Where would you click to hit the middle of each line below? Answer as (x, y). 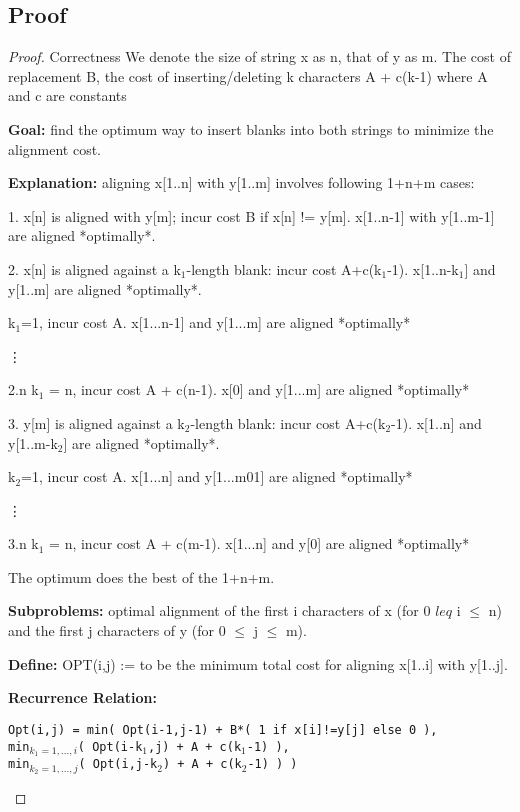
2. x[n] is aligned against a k (94, 268)
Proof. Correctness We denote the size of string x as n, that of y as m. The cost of (259, 56)
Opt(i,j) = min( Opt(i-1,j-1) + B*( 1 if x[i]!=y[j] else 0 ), (223, 729)
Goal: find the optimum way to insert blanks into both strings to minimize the (251, 128)
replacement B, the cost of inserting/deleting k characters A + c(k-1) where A (248, 75)
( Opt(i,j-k (118, 764)
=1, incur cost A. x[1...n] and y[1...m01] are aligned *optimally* (217, 476)
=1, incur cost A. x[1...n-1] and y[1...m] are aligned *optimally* (216, 322)
